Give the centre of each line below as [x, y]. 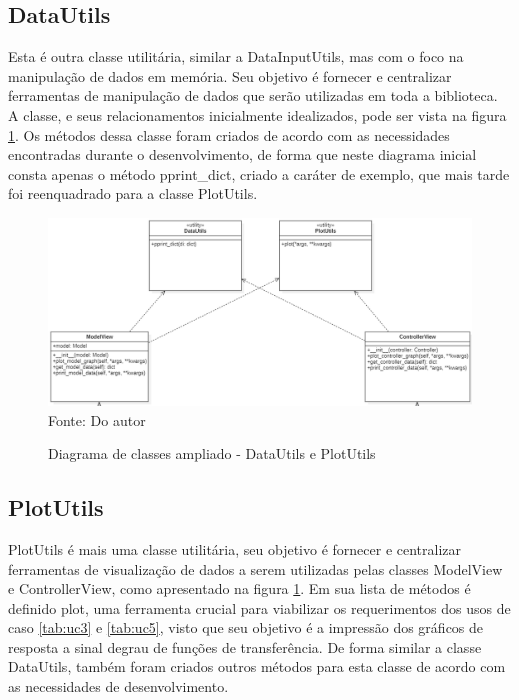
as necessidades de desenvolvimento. [118, 686]
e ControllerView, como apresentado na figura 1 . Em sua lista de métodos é [239, 588]
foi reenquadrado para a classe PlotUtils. [133, 193]
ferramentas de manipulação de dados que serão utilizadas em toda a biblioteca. [253, 95]
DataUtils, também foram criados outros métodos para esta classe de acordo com [257, 666]
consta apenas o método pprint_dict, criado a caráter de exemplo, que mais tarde [259, 173]
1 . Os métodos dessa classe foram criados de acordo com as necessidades [229, 134]
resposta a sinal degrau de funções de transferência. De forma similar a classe [245, 646]
